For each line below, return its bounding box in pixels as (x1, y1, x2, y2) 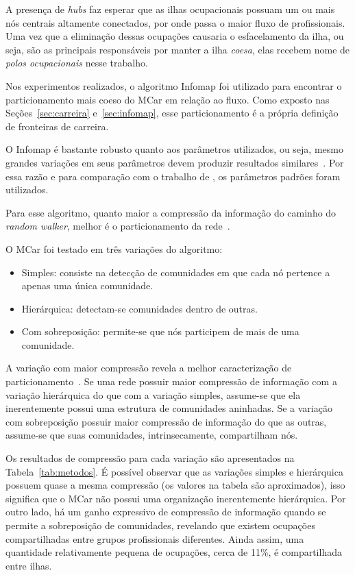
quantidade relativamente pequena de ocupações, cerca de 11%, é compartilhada (5, 545, 342, 559)
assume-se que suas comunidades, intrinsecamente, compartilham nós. (5, 428, 298, 442)
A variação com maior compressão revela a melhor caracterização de (5, 360, 292, 375)
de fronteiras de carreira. (5, 119, 109, 133)
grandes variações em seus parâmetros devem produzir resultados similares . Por (5, 155, 344, 169)
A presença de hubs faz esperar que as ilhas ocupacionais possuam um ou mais (5, 2, 335, 16)
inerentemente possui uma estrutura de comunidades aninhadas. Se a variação (5, 401, 332, 415)
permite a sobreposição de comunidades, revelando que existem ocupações (5, 518, 315, 532)
